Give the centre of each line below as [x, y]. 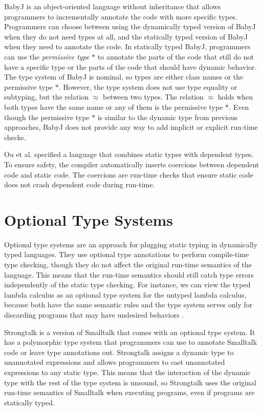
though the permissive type [47, 117]
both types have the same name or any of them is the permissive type [114, 106]
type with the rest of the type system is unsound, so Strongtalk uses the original [130, 382]
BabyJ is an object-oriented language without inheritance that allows [113, 6]
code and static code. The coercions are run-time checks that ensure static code [129, 174]
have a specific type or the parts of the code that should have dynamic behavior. [130, 66]
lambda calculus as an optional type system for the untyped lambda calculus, [125, 294]
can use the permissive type [47, 56]
